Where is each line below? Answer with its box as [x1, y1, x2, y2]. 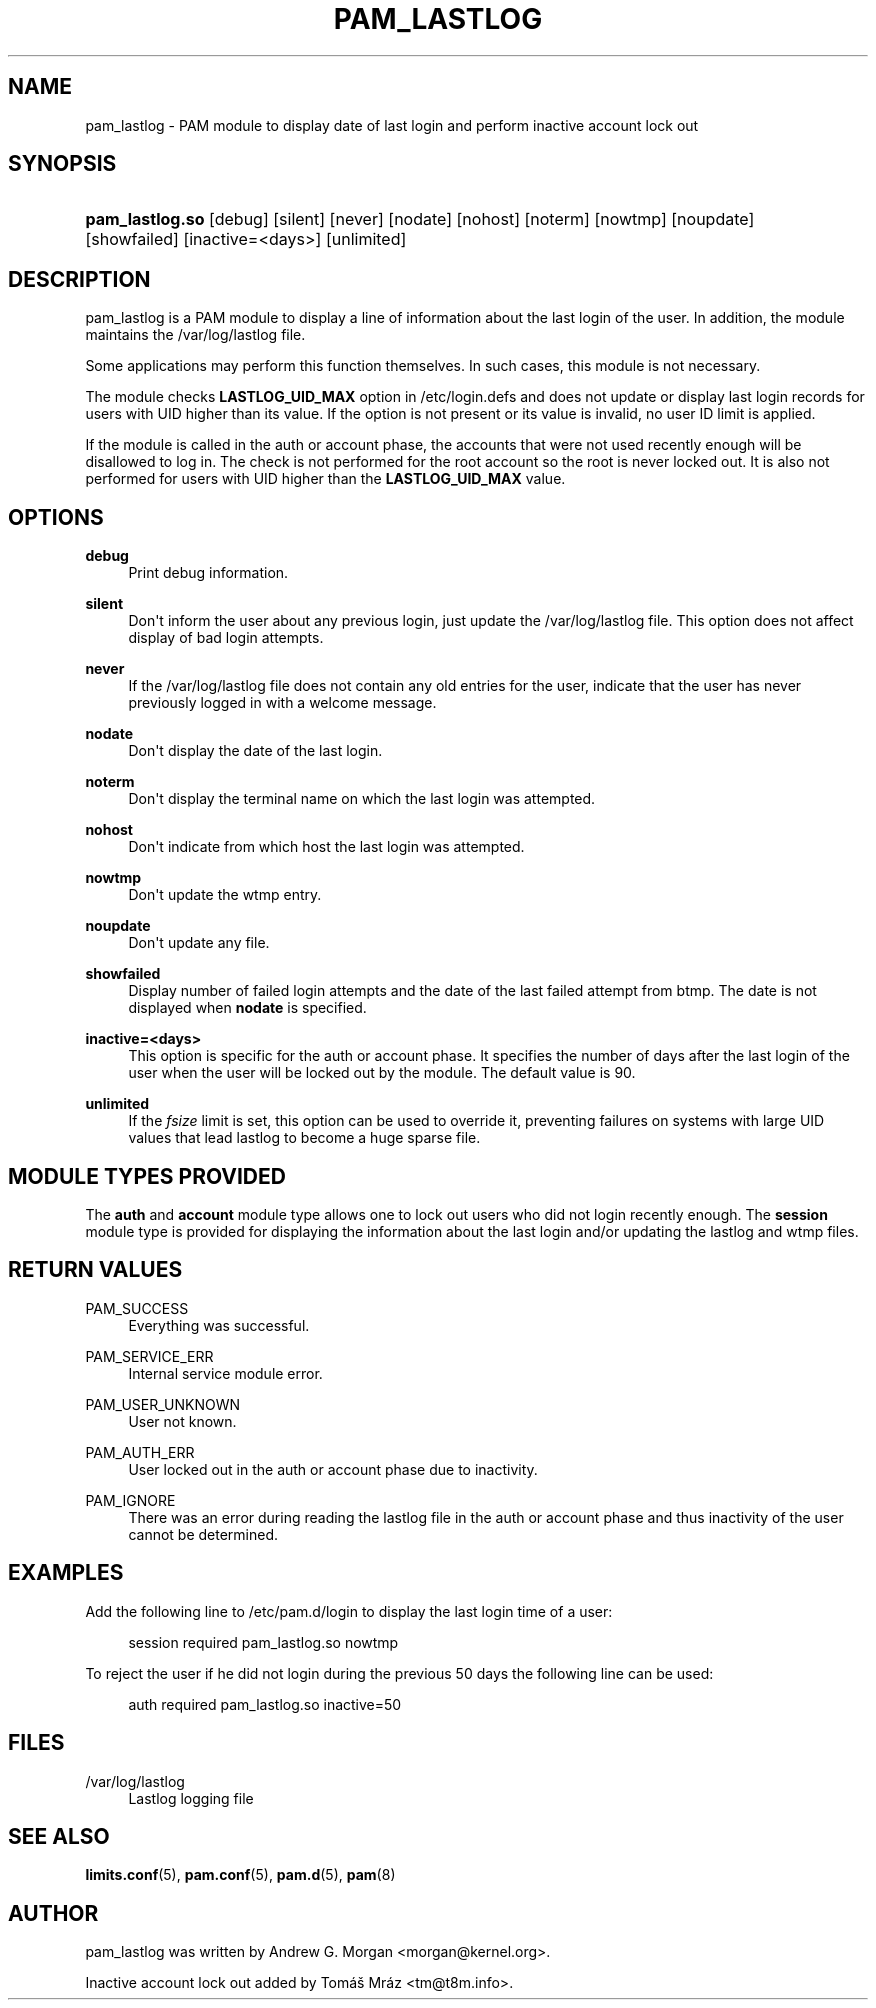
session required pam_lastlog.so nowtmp [128, 1633, 399, 1651]
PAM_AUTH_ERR [85, 1443, 195, 1461]
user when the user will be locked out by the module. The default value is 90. [128, 1064, 636, 1082]
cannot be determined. [128, 1525, 279, 1543]
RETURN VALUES [8, 1257, 183, 1283]
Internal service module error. [128, 1364, 323, 1382]
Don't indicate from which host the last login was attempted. [128, 838, 525, 856]
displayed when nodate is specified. [128, 999, 367, 1017]
